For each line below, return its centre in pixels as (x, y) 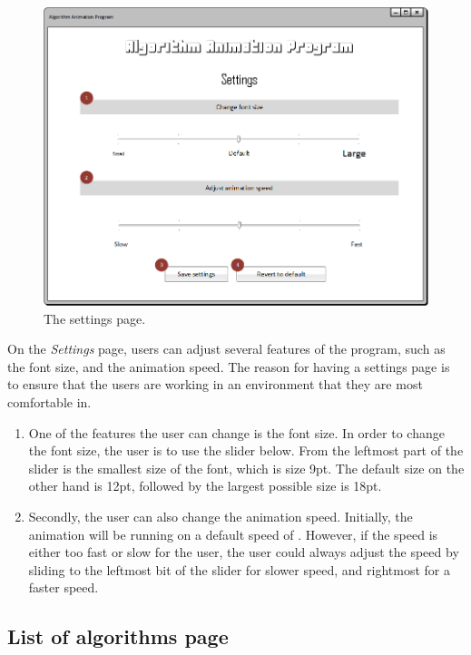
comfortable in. (49, 401)
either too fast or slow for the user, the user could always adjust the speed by (244, 552)
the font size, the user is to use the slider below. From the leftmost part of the (246, 450)
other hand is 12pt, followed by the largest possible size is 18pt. (205, 486)
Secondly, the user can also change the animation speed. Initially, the (221, 516)
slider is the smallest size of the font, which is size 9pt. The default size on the (246, 468)
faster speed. (64, 587)
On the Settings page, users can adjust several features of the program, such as (226, 349)
